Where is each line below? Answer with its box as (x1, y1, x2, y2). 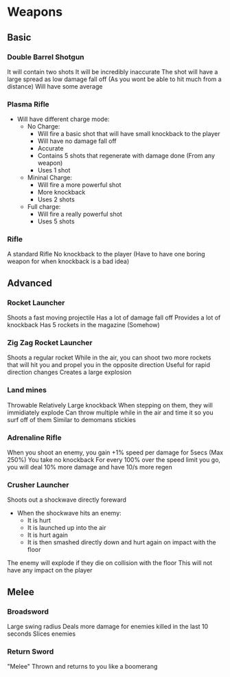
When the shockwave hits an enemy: (16, 509, 122, 518)
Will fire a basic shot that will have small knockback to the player (37, 130, 220, 138)
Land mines (7, 386, 47, 395)
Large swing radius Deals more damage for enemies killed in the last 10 (7, 623, 209, 631)
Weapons (7, 4, 63, 20)
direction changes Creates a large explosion (7, 368, 132, 377)
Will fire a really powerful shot (37, 210, 122, 219)
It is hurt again (27, 531, 69, 540)
